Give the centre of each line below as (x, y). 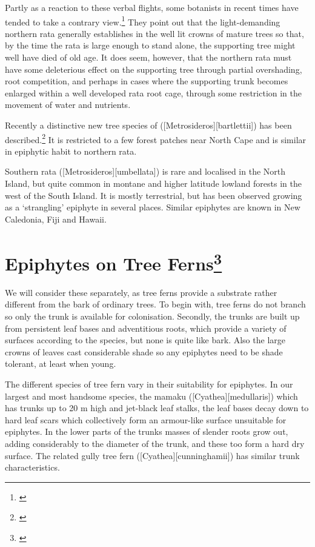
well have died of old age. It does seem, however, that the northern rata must (148, 57)
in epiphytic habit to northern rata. (71, 151)
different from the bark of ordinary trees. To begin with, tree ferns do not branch (155, 304)
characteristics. (32, 467)
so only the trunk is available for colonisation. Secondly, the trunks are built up (152, 316)
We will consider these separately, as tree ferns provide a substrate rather (141, 292)
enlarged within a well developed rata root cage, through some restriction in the (153, 92)
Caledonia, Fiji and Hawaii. (56, 219)
